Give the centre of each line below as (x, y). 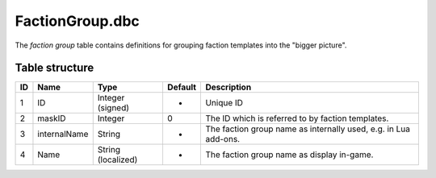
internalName (63, 135)
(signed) (113, 108)
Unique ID (224, 103)
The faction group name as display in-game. (289, 155)
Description (228, 87)
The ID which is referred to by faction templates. (297, 118)
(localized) (117, 159)
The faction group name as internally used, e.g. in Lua (308, 129)
